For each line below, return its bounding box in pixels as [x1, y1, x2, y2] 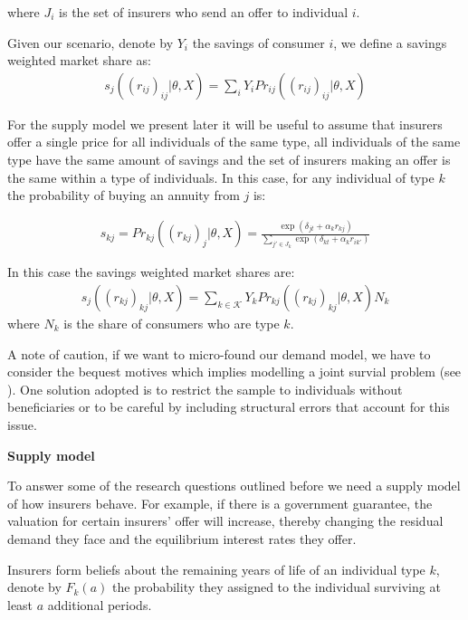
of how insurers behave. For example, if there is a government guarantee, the [7, 493, 433, 512]
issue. [7, 415, 37, 434]
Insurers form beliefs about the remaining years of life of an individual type [7, 559, 425, 578]
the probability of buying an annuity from [7, 186, 240, 205]
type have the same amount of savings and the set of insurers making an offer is [7, 150, 451, 168]
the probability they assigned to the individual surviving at [112, 577, 441, 596]
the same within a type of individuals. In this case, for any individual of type [7, 167, 435, 186]
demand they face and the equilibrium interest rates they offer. [7, 529, 357, 548]
